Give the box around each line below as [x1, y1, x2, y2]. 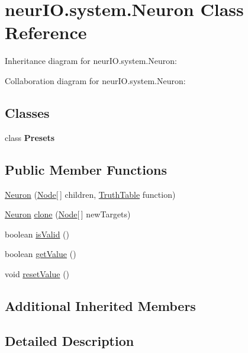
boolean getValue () [5, 248, 76, 260]
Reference [5, 20, 87, 44]
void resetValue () [5, 267, 70, 280]
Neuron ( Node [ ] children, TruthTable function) [5, 188, 176, 200]
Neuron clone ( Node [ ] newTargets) [5, 208, 131, 220]
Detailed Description [5, 331, 134, 349]
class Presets [5, 131, 55, 143]
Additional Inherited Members [5, 296, 196, 315]
